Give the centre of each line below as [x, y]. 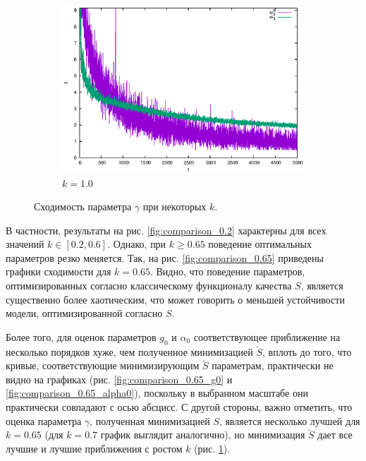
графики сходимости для [59, 271]
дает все [335, 435]
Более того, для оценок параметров [81, 336]
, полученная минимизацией [150, 420]
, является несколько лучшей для [289, 420]
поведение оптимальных [260, 244]
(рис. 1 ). [212, 448]
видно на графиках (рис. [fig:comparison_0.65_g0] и [119, 379]
